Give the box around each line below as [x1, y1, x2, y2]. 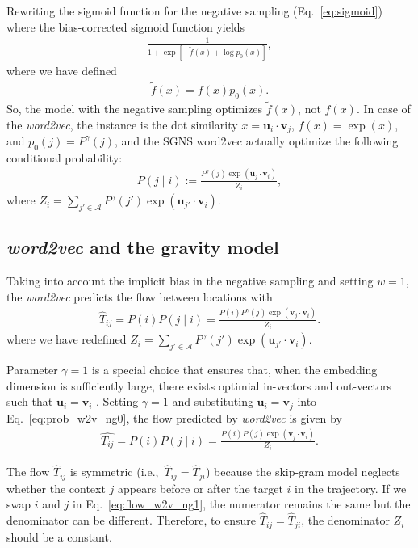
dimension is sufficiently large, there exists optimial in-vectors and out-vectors [6, 377, 392, 394]
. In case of [356, 99, 411, 116]
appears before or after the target [118, 479, 283, 496]
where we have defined [6, 62, 117, 79]
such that [6, 393, 53, 410]
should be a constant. [6, 528, 112, 545]
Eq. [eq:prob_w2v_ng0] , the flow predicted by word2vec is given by [6, 409, 342, 426]
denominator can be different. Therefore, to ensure [6, 512, 257, 529]
